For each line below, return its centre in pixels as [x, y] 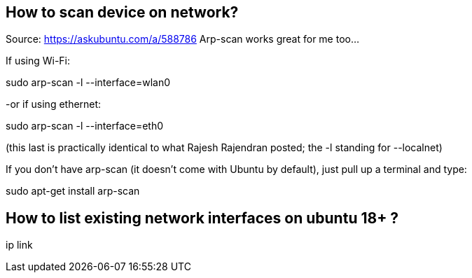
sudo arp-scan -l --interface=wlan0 [88, 83]
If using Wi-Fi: [38, 61]
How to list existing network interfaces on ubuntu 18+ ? [202, 218]
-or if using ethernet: [54, 104]
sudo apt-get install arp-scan [73, 191]
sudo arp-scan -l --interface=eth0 [85, 126]
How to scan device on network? [122, 12]
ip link [19, 245]
